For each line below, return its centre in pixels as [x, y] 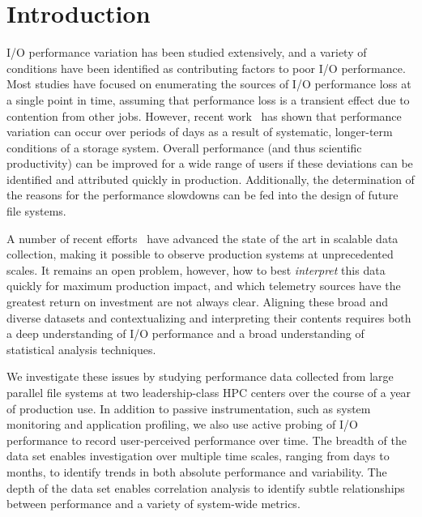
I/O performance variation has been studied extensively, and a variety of [187, 52]
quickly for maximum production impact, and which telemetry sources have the [204, 286]
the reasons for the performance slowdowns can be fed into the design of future [202, 195]
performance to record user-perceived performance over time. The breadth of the [207, 440]
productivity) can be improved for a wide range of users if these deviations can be [210, 163]
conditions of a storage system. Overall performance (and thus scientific [184, 147]
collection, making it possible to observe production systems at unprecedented [200, 254]
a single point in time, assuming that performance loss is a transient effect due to [208, 99]
